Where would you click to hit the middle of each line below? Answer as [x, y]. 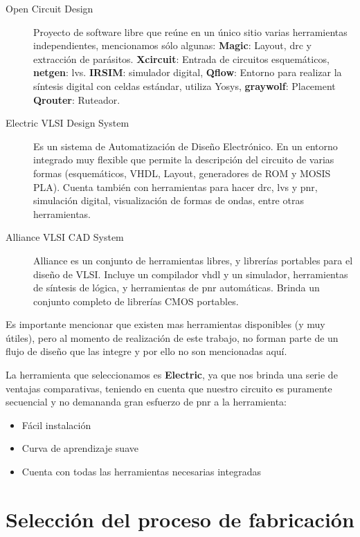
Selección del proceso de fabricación [180, 519]
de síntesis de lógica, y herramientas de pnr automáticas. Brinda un [177, 288]
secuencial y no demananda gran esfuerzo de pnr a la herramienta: [146, 402]
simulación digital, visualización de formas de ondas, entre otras [169, 200]
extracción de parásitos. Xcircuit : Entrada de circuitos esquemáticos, [181, 58]
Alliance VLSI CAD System [65, 237]
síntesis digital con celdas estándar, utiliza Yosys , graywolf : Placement [184, 85]
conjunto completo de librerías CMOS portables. [136, 301]
